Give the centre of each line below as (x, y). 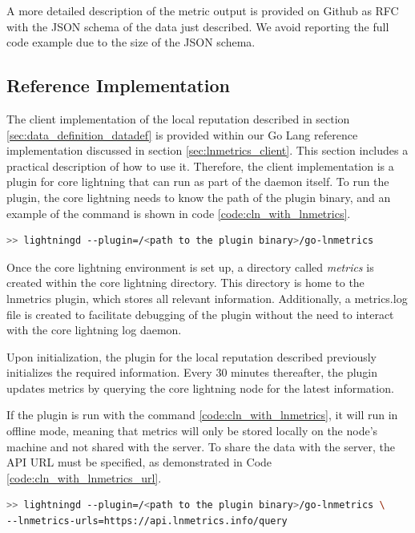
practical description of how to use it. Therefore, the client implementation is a (200, 166)
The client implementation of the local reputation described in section (178, 118)
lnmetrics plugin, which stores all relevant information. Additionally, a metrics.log (207, 298)
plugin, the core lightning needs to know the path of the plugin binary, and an (199, 197)
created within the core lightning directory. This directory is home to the (185, 283)
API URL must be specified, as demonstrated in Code (139, 462)
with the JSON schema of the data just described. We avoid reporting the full (198, 26)
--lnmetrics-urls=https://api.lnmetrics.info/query (147, 521)
